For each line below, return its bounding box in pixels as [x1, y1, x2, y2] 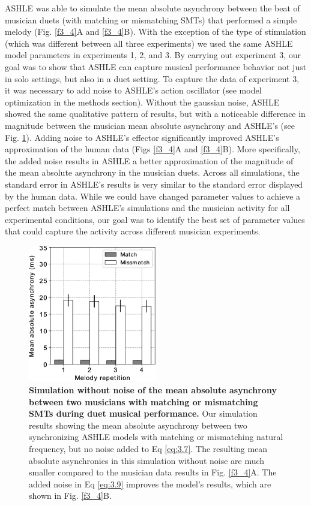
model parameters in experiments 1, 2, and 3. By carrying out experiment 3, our [5, 49, 301, 61]
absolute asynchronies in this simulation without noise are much [29, 454, 265, 466]
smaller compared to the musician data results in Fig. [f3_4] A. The [29, 466, 277, 478]
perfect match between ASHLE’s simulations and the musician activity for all [5, 201, 290, 214]
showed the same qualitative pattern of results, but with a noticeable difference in [5, 107, 306, 120]
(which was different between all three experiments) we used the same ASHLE [5, 37, 293, 49]
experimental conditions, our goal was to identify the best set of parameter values [5, 213, 305, 225]
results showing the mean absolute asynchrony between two [29, 418, 247, 431]
